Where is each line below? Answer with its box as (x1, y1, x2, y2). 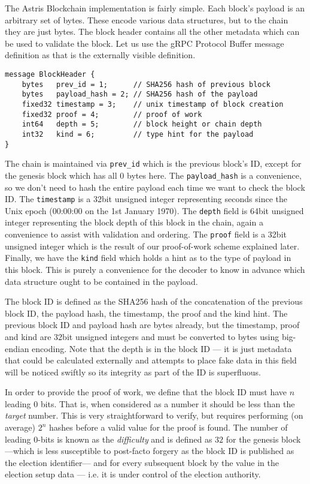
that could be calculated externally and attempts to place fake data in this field (5, 354, 297, 366)
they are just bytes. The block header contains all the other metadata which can (5, 25, 300, 38)
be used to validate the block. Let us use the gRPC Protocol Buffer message (5, 37, 284, 49)
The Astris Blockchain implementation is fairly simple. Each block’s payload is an (5, 2, 305, 14)
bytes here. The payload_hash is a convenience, (126, 169, 302, 181)
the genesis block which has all (5, 169, 117, 181)
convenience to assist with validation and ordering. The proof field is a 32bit (5, 228, 287, 241)
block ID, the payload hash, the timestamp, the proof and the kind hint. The (5, 306, 288, 319)
